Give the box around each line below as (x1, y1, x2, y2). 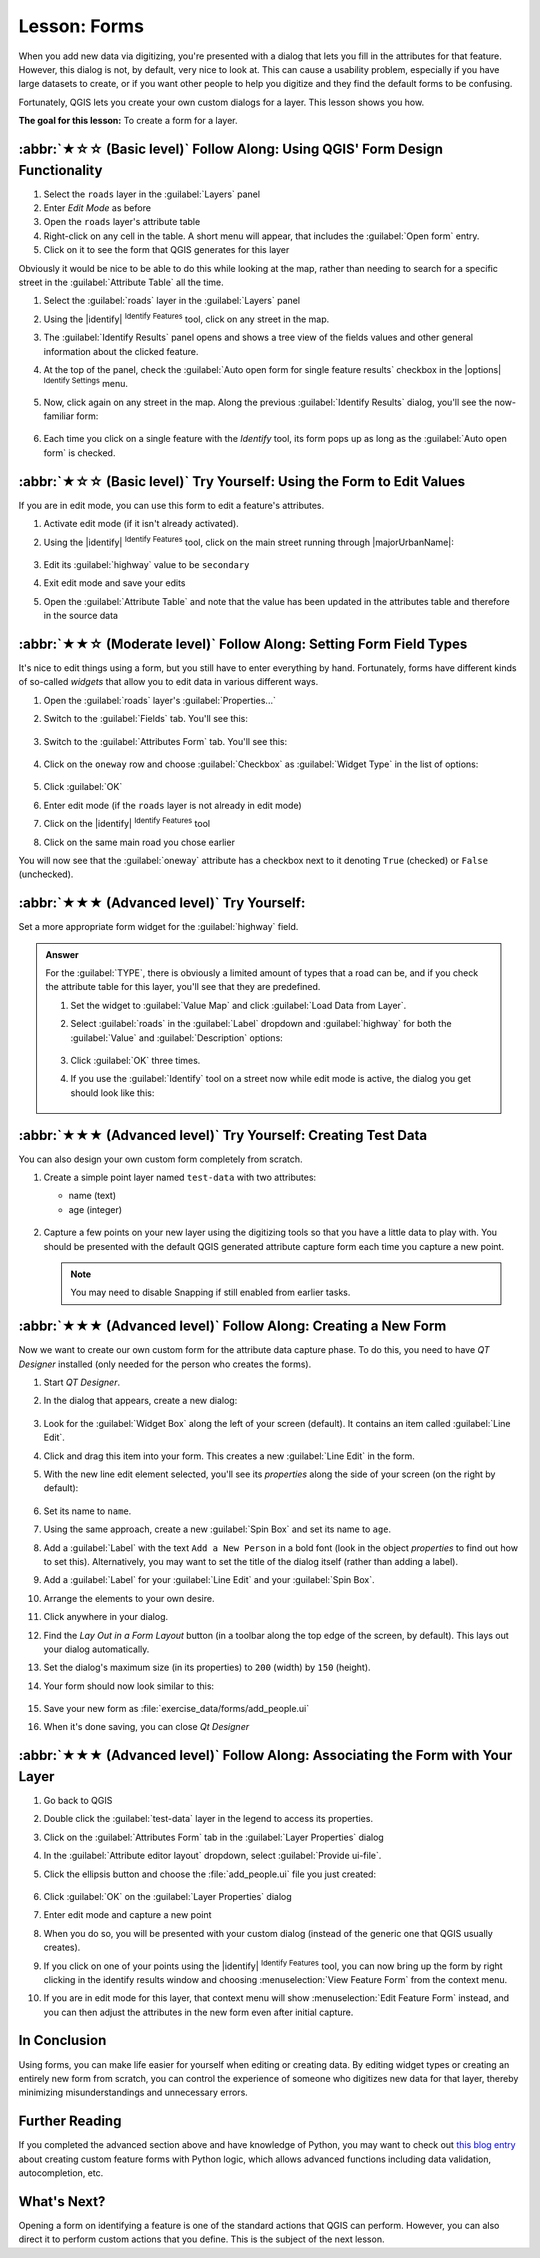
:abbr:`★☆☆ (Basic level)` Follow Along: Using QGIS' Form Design (18, 140, 444, 157)
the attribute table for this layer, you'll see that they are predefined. (45, 981, 321, 993)
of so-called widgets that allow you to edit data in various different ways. (18, 676, 319, 688)
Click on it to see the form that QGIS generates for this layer (43, 244, 290, 256)
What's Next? (18, 2193, 106, 2210)
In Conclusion (18, 2032, 107, 2049)
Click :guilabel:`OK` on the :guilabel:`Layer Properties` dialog (43, 1890, 292, 1902)
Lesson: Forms (18, 15, 145, 37)
